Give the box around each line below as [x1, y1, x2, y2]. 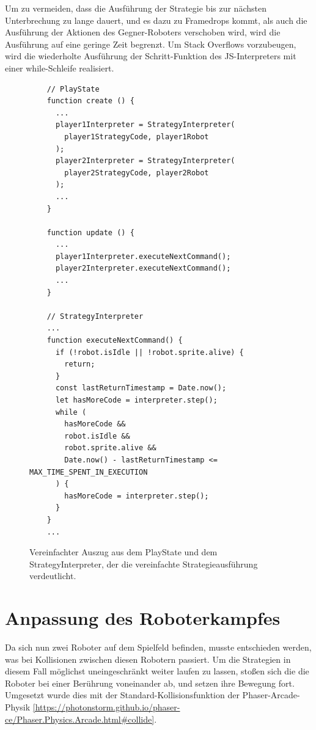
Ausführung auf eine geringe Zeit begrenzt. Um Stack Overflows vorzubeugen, [5, 37, 296, 50]
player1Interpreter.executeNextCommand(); [55, 252, 231, 261]
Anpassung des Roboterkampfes [5, 605, 281, 630]
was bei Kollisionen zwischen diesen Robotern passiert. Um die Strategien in [5, 652, 291, 665]
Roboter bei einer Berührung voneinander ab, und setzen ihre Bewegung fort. [5, 676, 295, 689]
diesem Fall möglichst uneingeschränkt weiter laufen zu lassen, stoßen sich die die [5, 665, 309, 677]
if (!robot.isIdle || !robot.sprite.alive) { [55, 348, 244, 357]
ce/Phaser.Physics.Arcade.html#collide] [5, 712, 155, 725]
